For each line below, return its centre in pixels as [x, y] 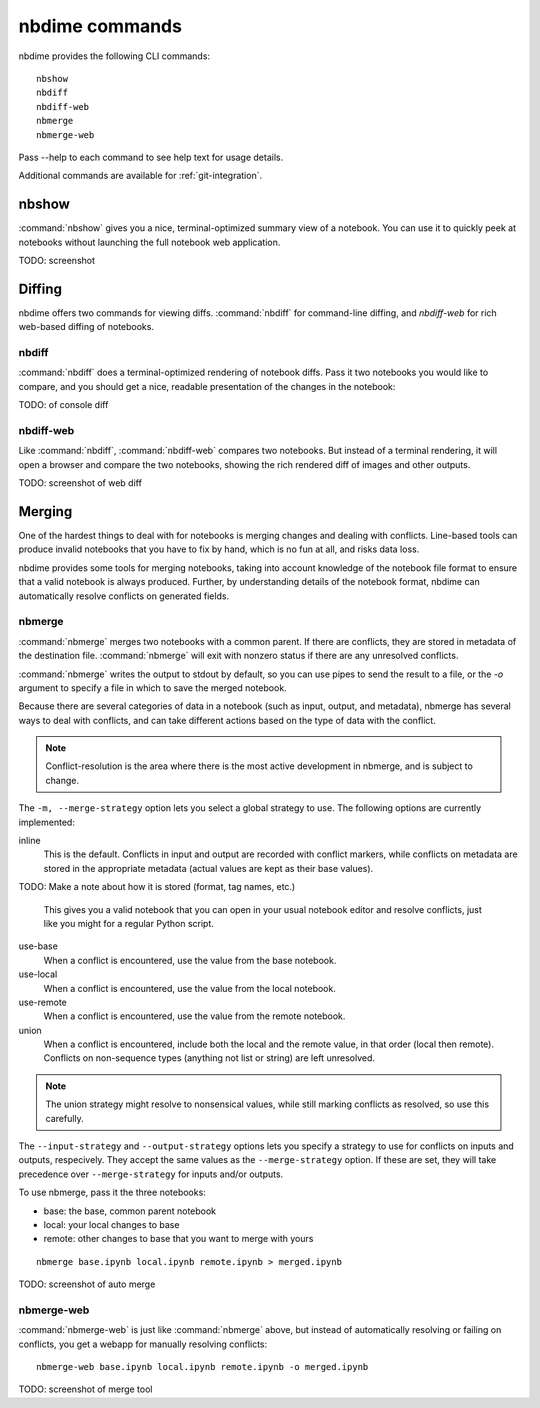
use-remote [42, 1002]
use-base [38, 946]
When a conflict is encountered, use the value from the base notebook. [190, 960]
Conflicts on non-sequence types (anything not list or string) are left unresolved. [209, 1058]
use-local [38, 974]
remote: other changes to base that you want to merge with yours [178, 1239]
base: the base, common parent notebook [130, 1211]
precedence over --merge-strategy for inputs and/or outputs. [151, 1174]
